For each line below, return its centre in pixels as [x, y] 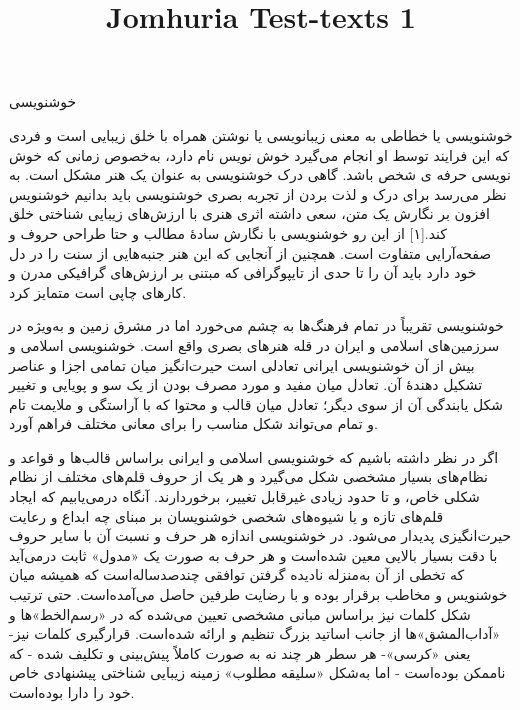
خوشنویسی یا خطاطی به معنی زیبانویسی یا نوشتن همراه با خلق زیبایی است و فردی [261, 134]
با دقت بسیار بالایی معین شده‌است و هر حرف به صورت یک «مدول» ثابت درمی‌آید [253, 554]
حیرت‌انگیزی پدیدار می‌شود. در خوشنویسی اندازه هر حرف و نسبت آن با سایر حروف [260, 535]
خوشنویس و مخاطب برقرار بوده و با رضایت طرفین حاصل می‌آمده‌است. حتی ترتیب [258, 594]
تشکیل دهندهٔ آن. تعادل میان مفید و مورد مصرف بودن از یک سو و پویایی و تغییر [246, 384]
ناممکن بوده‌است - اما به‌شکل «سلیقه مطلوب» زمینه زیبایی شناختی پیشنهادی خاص [257, 672]
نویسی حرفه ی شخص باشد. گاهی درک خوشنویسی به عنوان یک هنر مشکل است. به [260, 174]
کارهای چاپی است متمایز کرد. [98, 291]
